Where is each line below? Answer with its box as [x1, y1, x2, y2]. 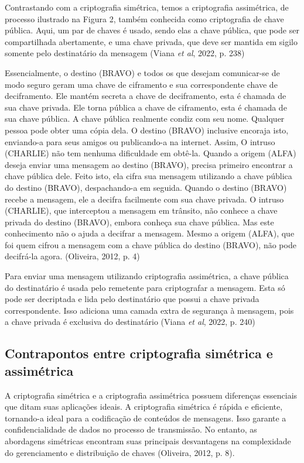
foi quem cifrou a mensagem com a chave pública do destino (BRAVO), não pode [5, 238, 296, 251]
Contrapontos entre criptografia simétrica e [5, 344, 273, 362]
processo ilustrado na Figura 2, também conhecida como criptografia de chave [5, 12, 284, 25]
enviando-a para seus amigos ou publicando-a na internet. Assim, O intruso [5, 135, 275, 148]
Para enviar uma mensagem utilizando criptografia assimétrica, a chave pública [5, 270, 289, 282]
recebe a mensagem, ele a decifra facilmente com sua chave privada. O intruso [5, 193, 284, 205]
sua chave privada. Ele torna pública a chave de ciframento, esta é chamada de [5, 101, 287, 113]
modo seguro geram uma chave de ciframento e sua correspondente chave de [5, 78, 278, 90]
